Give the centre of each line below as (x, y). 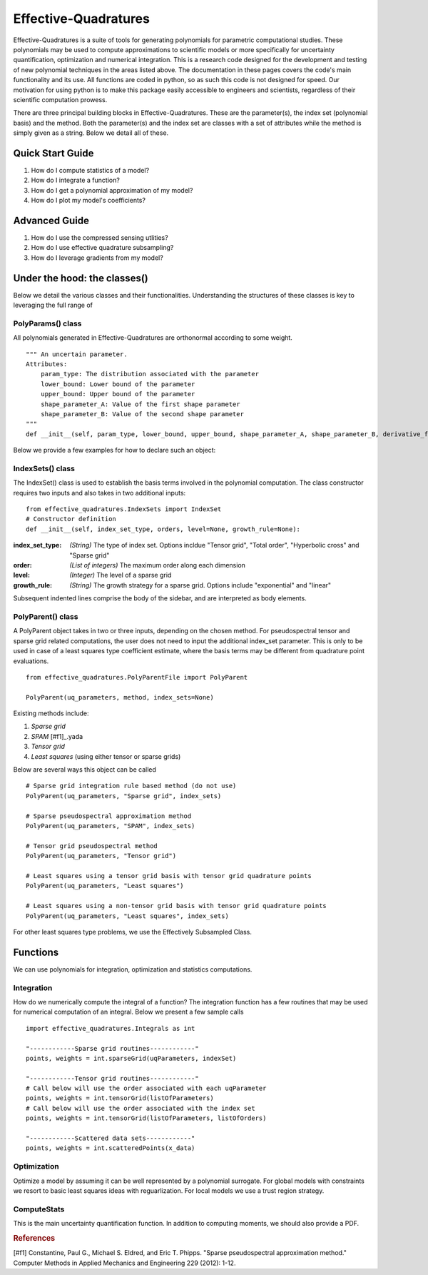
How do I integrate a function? (76, 180)
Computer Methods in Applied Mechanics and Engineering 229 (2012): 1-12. (124, 1263)
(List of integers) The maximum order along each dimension (158, 565)
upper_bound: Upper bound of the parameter (118, 394)
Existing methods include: (51, 713)
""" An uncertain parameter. (77, 354)
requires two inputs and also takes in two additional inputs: (100, 493)
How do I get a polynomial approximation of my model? (112, 190)
